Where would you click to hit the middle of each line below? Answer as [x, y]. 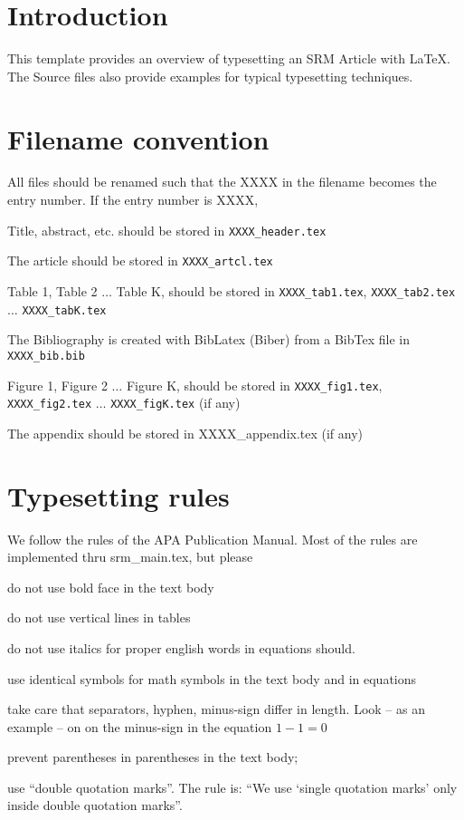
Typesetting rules [118, 495]
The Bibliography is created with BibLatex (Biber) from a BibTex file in [208, 339]
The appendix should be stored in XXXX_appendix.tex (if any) [185, 433]
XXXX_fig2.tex [50, 405]
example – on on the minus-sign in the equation [140, 726]
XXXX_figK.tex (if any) [175, 403]
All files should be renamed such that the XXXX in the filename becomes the [222, 182]
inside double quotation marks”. [95, 805]
